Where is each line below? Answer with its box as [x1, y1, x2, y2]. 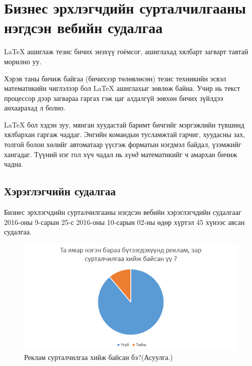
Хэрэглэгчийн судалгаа [4, 183, 116, 199]
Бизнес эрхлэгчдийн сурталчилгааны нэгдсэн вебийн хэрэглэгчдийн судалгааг [4, 207, 241, 217]
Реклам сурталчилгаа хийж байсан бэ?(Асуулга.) [24, 351, 173, 362]
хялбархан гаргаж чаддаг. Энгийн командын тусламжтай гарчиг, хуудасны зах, [4, 129, 245, 140]
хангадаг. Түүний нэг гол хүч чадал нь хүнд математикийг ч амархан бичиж [4, 149, 237, 159]
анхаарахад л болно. [4, 102, 65, 113]
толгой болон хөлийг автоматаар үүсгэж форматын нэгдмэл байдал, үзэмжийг [4, 139, 241, 150]
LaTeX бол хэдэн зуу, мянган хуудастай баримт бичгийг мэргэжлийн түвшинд [4, 119, 244, 130]
